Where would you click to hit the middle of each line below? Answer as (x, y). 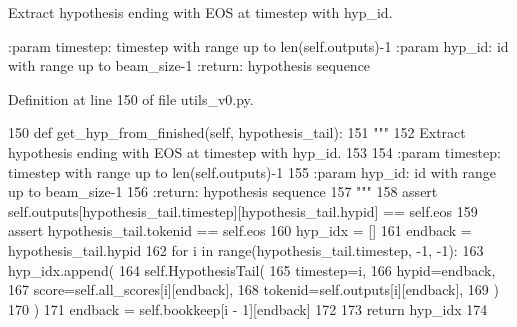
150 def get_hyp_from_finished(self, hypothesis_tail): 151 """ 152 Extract (237, 132)
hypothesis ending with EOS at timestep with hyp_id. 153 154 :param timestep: (254, 151)
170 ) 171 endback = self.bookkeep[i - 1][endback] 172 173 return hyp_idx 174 (248, 308)
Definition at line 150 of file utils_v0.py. (131, 98)
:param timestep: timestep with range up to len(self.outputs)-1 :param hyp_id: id (258, 45)
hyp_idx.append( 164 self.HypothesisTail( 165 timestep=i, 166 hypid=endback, (252, 269)
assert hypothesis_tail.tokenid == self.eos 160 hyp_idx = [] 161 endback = (240, 230)
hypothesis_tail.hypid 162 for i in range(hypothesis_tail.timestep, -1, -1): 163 (246, 249)
